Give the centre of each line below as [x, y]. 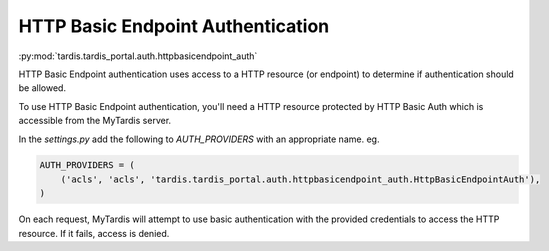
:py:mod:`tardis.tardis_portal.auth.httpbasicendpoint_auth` [138, 56]
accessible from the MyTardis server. [95, 121]
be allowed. [42, 88]
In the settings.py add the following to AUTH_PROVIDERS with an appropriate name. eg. [199, 139]
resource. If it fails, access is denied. [94, 233]
